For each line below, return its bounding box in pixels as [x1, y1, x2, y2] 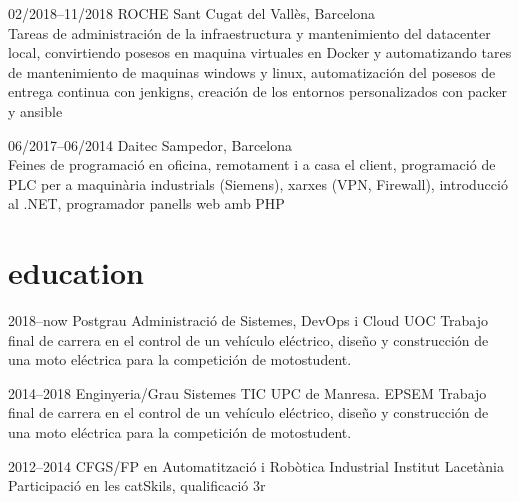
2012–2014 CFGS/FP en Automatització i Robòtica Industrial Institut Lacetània [8, 455, 504, 476]
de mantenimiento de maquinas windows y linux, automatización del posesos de [8, 61, 496, 82]
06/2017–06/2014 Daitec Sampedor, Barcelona [8, 134, 292, 155]
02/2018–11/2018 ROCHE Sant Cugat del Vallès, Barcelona [8, 3, 376, 23]
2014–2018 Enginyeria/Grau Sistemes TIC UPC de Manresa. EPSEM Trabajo [8, 382, 487, 403]
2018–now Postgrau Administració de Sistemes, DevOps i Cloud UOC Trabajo [8, 310, 489, 331]
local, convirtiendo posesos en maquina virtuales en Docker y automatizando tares [8, 42, 512, 63]
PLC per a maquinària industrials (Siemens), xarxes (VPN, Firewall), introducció [8, 173, 508, 194]
